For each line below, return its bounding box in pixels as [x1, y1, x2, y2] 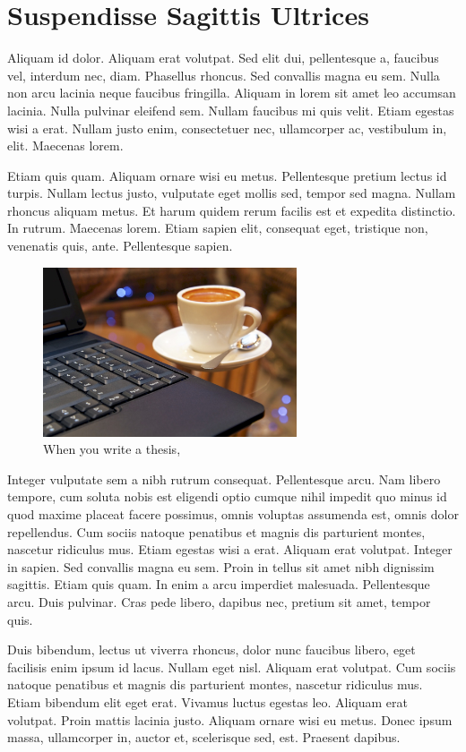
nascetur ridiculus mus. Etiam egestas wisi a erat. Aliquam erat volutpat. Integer [7, 540, 453, 559]
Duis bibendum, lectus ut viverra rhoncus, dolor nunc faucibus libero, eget [7, 640, 416, 659]
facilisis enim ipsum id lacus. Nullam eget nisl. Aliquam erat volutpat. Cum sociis [7, 657, 456, 676]
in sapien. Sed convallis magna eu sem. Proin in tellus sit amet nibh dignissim [7, 557, 435, 576]
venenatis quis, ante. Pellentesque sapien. [7, 236, 233, 255]
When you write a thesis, [43, 440, 181, 458]
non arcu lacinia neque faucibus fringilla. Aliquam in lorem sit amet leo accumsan [7, 83, 456, 102]
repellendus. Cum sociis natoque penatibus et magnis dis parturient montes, [7, 522, 426, 541]
